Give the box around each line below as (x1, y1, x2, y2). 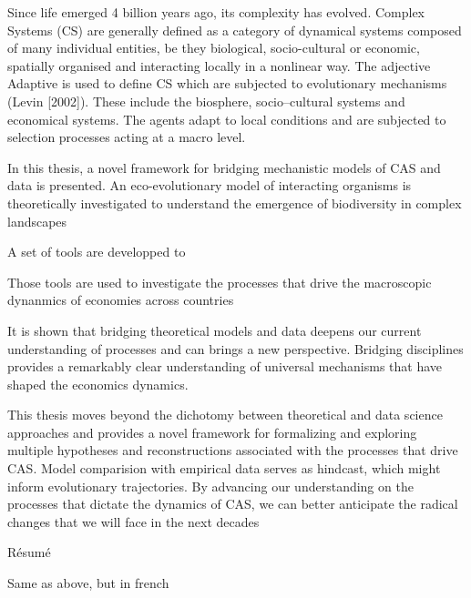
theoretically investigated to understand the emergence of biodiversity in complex (7, 193, 462, 212)
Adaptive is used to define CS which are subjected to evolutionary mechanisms (7, 74, 447, 93)
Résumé (7, 542, 51, 562)
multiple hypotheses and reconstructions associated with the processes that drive (7, 441, 458, 460)
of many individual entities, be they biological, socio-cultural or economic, (7, 38, 420, 57)
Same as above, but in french (7, 573, 169, 593)
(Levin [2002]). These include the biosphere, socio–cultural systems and (7, 91, 405, 110)
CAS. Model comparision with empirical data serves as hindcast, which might (7, 459, 441, 478)
